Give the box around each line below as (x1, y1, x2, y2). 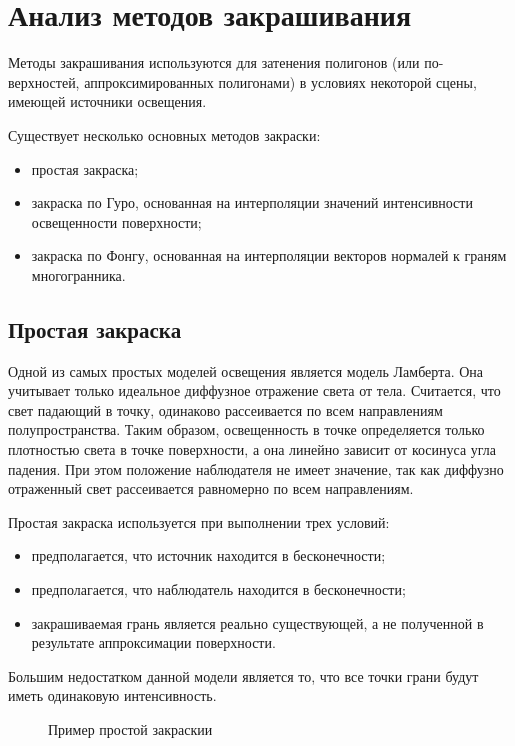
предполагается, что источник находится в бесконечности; (31, 545, 386, 566)
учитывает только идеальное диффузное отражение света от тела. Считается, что (8, 380, 501, 401)
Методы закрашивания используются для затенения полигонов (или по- (8, 52, 444, 73)
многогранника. (31, 264, 126, 285)
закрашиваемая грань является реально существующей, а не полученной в (31, 612, 484, 633)
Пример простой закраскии (48, 718, 213, 739)
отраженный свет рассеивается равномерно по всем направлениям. (8, 478, 414, 499)
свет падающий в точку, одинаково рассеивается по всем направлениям (8, 399, 443, 420)
